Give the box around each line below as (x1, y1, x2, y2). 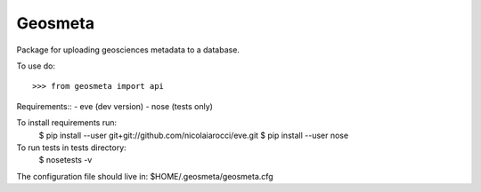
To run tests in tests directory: (16, 142, 126, 153)
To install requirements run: (16, 117, 118, 128)
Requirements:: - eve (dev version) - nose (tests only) (16, 100, 214, 111)
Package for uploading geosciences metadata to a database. (16, 44, 240, 55)
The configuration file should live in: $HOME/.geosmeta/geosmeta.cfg (16, 171, 273, 181)
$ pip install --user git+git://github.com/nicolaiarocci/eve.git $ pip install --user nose (38, 130, 349, 140)
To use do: (16, 60, 56, 71)
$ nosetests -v (38, 155, 93, 165)
